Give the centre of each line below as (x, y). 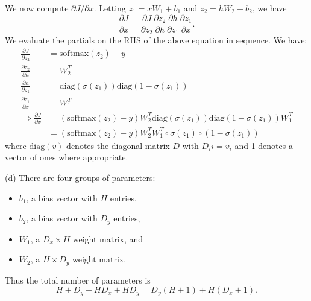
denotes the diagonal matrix (118, 145)
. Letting (110, 8)
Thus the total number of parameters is (78, 280)
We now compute (37, 8)
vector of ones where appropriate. (67, 157)
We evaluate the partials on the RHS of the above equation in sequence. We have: (156, 40)
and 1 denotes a (264, 145)
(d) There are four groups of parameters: (80, 177)
